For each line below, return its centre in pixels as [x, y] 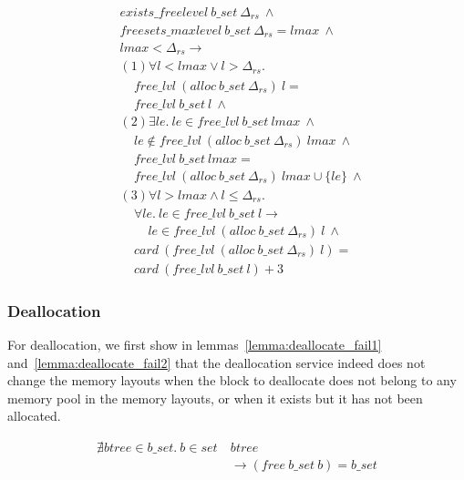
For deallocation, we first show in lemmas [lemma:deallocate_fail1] [195, 345]
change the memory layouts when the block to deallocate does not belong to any [232, 380]
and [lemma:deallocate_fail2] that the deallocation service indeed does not [217, 362]
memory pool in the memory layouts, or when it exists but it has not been [215, 398]
